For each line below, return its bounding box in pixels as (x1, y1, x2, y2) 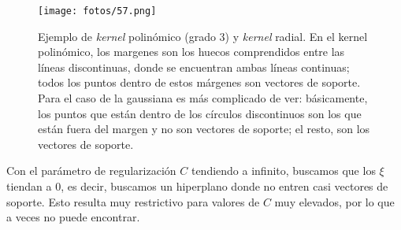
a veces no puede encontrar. (6, 209, 140, 225)
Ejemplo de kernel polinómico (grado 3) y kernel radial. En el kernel (38, 28, 368, 44)
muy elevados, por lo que (274, 193, 395, 210)
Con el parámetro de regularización (6, 162, 176, 179)
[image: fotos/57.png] (38, 6, 157, 17)
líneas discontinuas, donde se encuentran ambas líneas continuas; (38, 58, 350, 75)
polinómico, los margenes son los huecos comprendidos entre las (38, 43, 345, 60)
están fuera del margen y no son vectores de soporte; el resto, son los (38, 121, 370, 137)
